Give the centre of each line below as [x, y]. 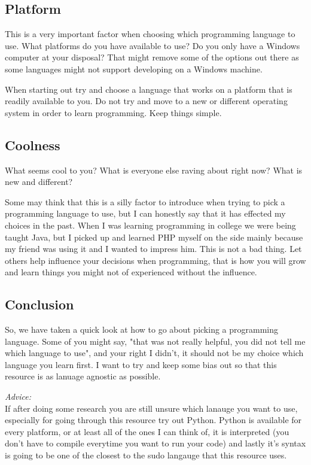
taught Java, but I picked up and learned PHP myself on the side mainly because [154, 237]
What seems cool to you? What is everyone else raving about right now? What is [154, 170]
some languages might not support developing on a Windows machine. [134, 69]
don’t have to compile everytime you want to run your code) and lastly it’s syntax [155, 443]
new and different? [39, 182]
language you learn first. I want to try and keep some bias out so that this [141, 364]
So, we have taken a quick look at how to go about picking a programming [142, 329]
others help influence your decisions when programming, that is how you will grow [155, 260]
